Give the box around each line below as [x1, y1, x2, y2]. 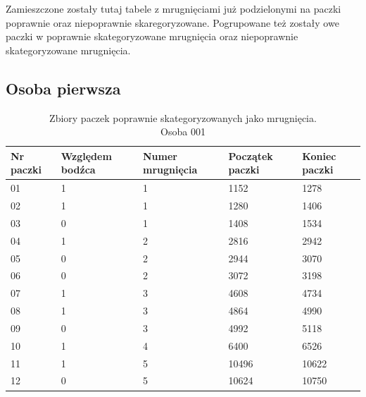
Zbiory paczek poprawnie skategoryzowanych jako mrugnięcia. [49, 110, 317, 125]
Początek [228, 148, 273, 163]
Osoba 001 [160, 124, 206, 139]
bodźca [61, 162, 96, 177]
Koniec [302, 148, 336, 163]
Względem [61, 148, 112, 163]
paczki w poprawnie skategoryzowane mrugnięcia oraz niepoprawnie [6, 29, 298, 44]
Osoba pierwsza [6, 77, 121, 99]
